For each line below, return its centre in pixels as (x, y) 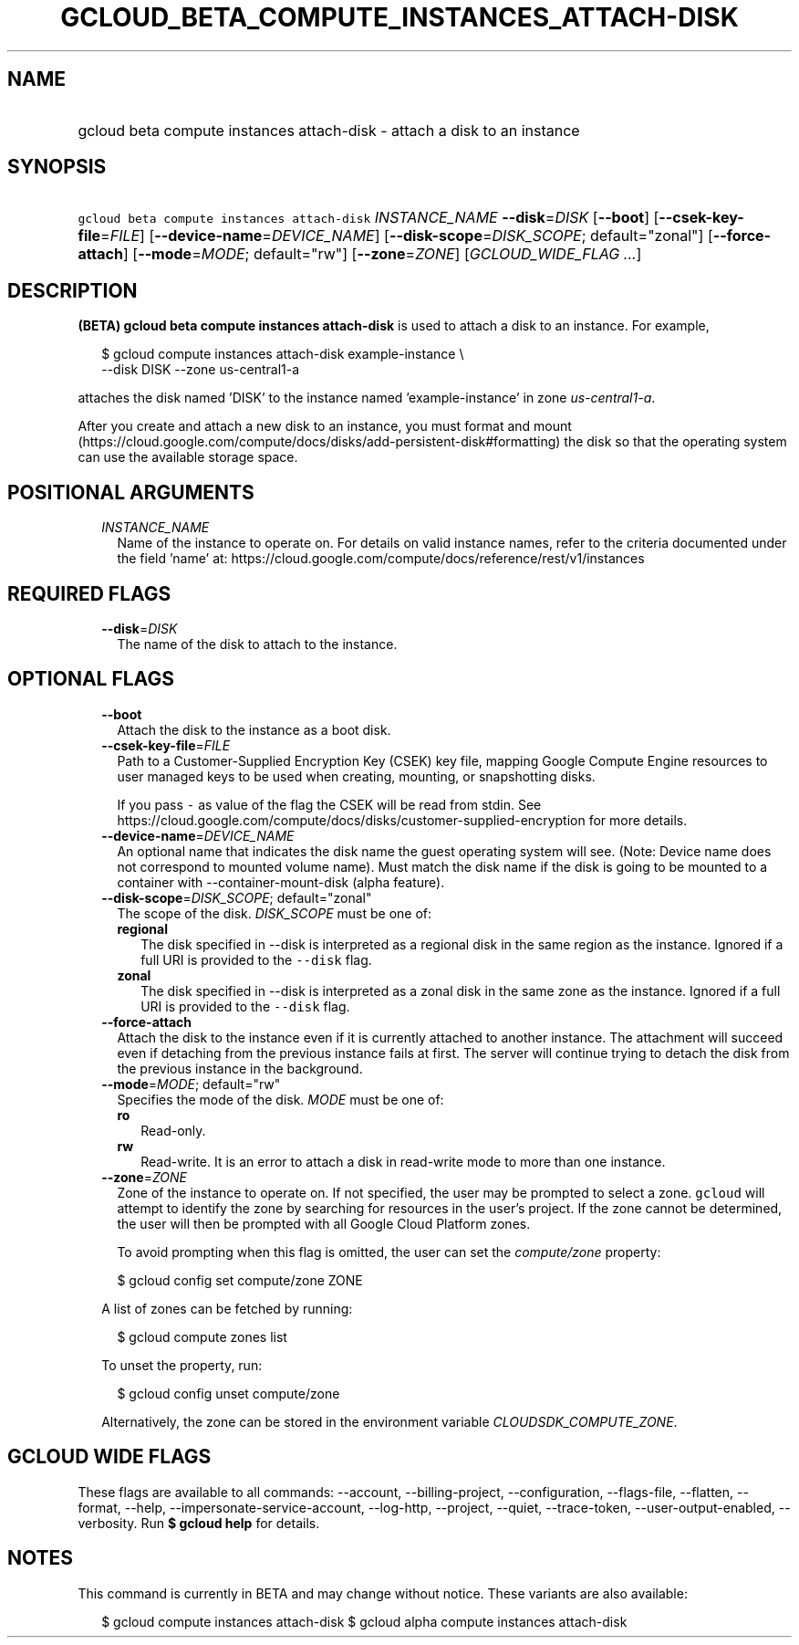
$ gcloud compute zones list (202, 1336)
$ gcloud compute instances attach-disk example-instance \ (283, 354)
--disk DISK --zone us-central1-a (201, 370)
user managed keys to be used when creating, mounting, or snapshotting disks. (356, 776)
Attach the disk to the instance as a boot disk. (254, 729)
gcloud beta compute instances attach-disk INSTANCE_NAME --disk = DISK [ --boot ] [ (368, 218)
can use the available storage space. (188, 457)
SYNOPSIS (57, 167)
